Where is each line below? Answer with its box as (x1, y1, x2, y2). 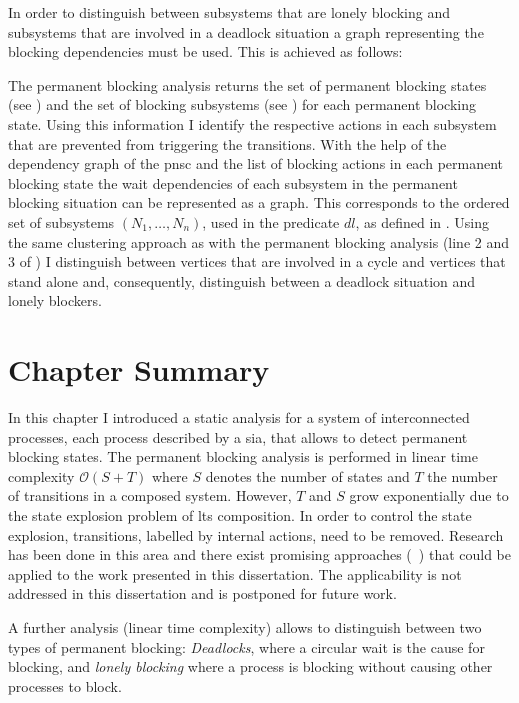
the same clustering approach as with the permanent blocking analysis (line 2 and (8, 231, 510, 252)
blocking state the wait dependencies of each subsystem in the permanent (8, 172, 458, 193)
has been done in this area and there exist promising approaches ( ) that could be (8, 544, 512, 565)
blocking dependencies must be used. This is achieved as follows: (8, 41, 403, 62)
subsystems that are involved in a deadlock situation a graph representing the (8, 21, 484, 42)
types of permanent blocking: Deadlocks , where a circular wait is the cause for (8, 636, 485, 657)
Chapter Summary (8, 349, 270, 390)
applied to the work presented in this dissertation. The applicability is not (8, 563, 462, 584)
